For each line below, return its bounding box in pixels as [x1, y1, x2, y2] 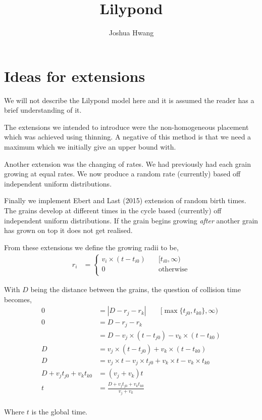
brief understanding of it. [4, 105, 82, 115]
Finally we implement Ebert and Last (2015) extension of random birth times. [4, 195, 246, 206]
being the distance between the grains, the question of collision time [30, 284, 241, 294]
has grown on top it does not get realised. [4, 225, 133, 236]
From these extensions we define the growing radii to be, [4, 242, 179, 252]
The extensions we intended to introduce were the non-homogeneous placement [4, 121, 249, 132]
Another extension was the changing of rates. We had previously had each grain [4, 158, 251, 169]
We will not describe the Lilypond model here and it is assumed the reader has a [4, 95, 254, 105]
